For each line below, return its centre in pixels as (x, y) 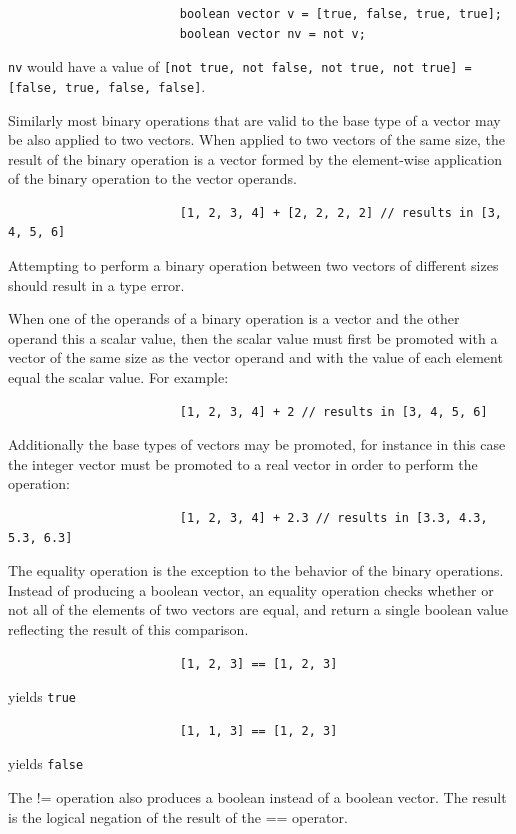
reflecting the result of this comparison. (128, 628)
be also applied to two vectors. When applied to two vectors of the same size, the (256, 139)
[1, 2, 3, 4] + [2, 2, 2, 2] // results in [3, (340, 212)
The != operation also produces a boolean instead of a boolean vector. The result (257, 797)
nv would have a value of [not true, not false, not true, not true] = (240, 66)
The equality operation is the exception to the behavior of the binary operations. (256, 570)
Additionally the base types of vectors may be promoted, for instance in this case (257, 444)
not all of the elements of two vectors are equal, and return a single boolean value (258, 609)
